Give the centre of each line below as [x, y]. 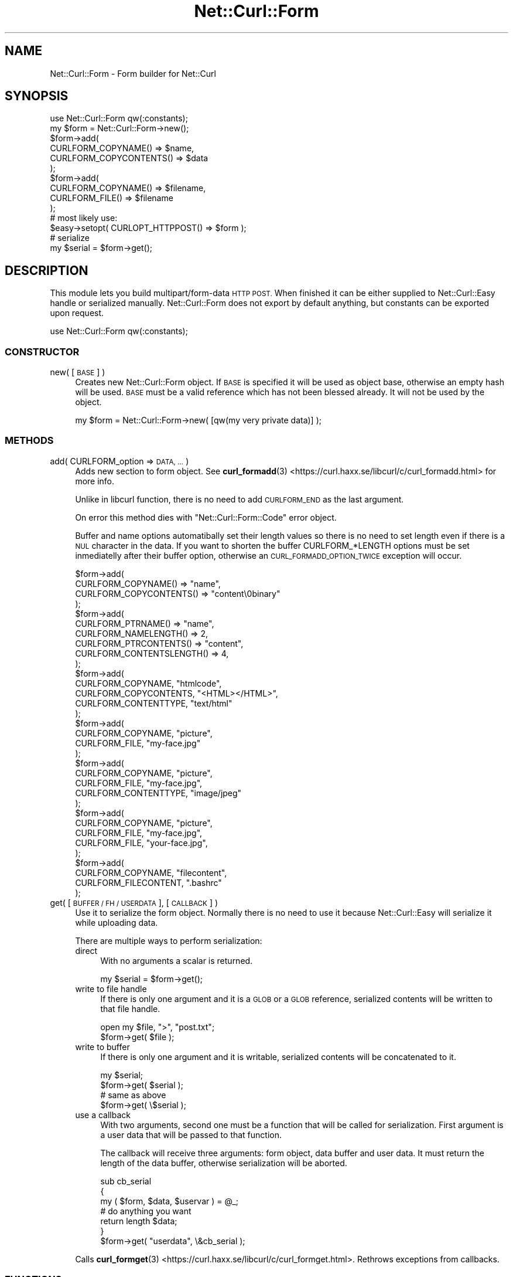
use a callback [103, 1115]
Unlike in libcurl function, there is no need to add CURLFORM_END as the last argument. [240, 499]
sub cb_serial [126, 1181]
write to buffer [102, 1047]
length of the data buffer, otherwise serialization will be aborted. [224, 1163]
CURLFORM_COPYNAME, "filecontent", [151, 872]
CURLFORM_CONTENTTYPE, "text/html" [154, 703]
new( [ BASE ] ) [78, 372]
